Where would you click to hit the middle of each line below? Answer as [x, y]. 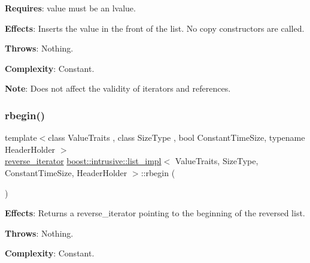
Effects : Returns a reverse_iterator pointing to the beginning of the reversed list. [155, 213]
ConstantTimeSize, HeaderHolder [66, 172]
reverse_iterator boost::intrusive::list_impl [83, 161]
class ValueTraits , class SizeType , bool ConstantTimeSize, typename [177, 137]
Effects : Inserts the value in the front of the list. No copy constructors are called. [155, 28]
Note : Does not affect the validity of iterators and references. [118, 88]
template [21, 137]
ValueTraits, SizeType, [217, 161]
